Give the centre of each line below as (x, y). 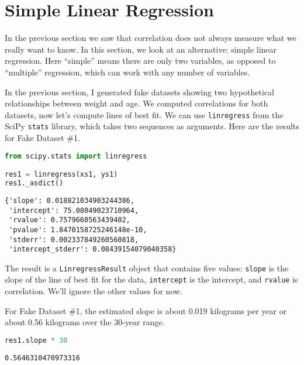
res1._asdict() (34, 183)
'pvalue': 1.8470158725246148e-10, (78, 230)
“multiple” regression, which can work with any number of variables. (127, 72)
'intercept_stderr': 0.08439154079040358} (93, 249)
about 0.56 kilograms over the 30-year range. (85, 322)
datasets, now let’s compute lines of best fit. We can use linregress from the (144, 114)
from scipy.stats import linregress (76, 156)
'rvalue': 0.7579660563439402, (70, 220)
